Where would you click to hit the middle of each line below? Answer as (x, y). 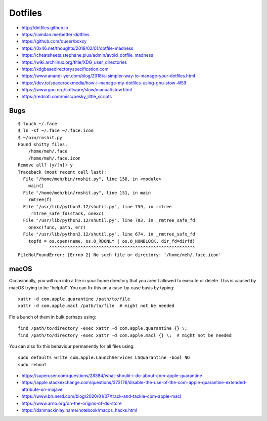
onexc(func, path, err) (57, 227)
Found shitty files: (43, 145)
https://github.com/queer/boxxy (54, 41)
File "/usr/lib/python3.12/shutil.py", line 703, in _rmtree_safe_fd (109, 220)
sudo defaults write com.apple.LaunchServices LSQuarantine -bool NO (104, 358)
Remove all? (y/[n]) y (45, 165)
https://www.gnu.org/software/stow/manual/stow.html (77, 90)
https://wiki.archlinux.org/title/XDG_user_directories (74, 62)
